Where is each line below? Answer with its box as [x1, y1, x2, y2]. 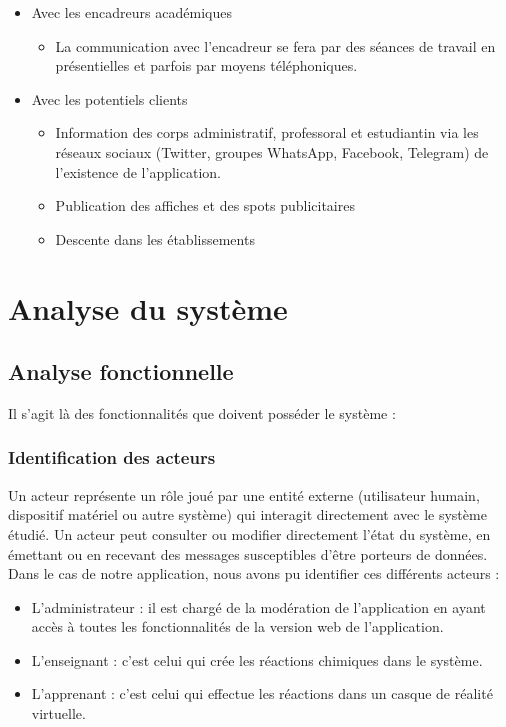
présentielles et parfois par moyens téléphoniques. [55, 55, 358, 76]
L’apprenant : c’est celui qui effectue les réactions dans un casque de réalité [31, 683, 493, 704]
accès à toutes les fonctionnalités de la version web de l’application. [31, 616, 444, 637]
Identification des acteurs [8, 445, 216, 470]
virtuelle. [31, 703, 86, 724]
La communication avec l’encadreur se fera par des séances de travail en [55, 35, 496, 56]
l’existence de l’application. [55, 161, 221, 182]
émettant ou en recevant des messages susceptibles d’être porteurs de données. [8, 543, 488, 564]
